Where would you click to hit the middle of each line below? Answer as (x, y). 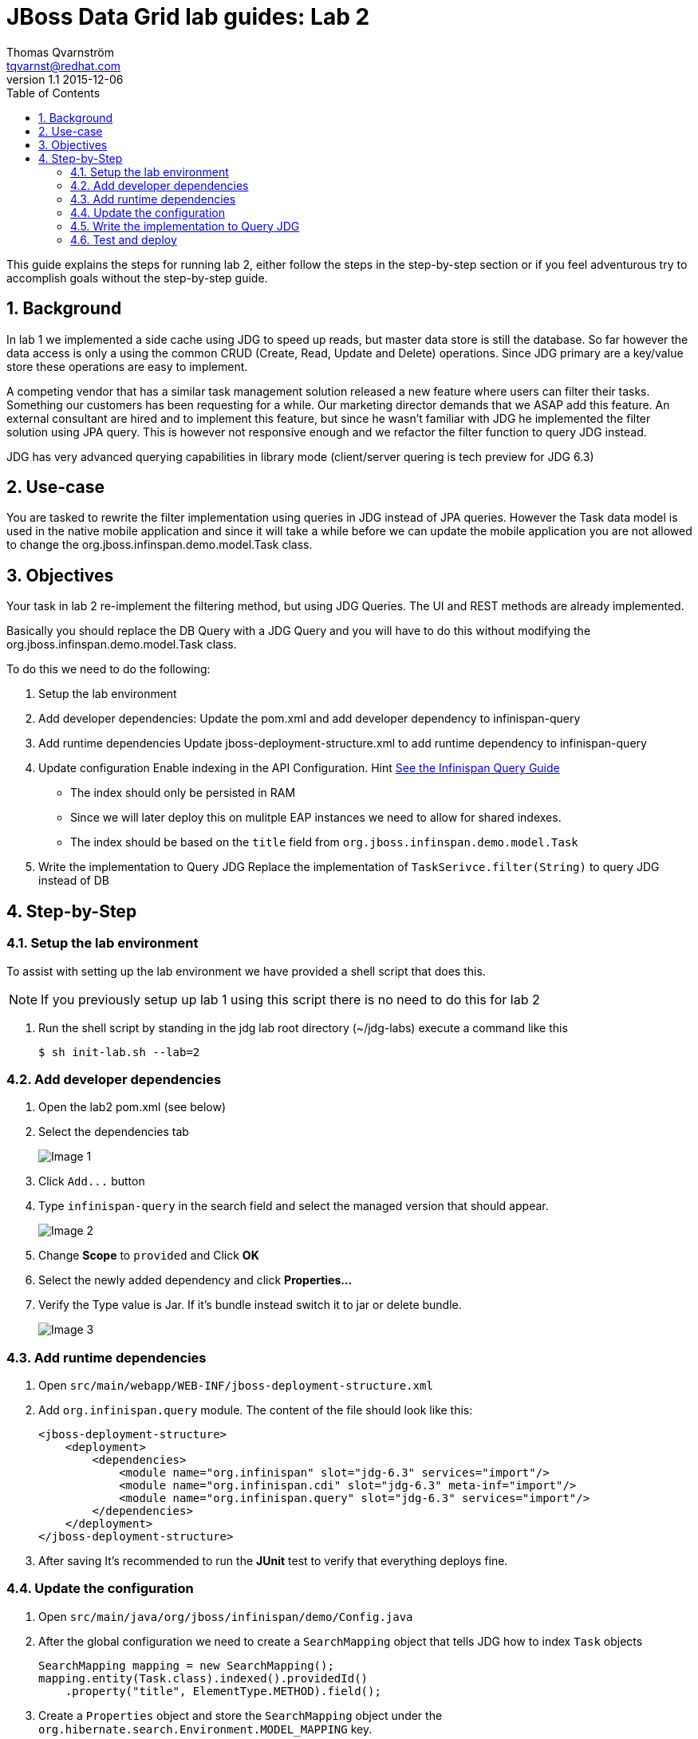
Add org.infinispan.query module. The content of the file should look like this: (256, 1410)
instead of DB (74, 881)
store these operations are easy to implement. (127, 366)
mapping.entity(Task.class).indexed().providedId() (203, 1678)
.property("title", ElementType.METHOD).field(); (223, 1691)
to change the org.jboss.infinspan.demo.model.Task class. (160, 545)
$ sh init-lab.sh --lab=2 (119, 1052)
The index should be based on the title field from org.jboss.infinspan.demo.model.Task (324, 842)
